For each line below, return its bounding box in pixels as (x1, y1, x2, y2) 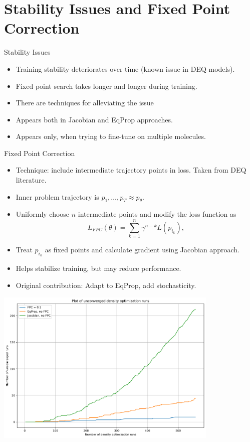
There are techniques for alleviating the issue (16, 97, 154, 108)
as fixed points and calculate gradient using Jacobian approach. (45, 244, 239, 255)
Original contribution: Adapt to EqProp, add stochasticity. (16, 279, 196, 290)
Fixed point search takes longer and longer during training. (16, 80, 197, 91)
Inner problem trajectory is (16, 191, 99, 202)
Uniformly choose (16, 209, 70, 219)
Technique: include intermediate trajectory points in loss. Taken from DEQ (16, 165, 246, 175)
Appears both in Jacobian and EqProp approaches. (16, 114, 173, 124)
